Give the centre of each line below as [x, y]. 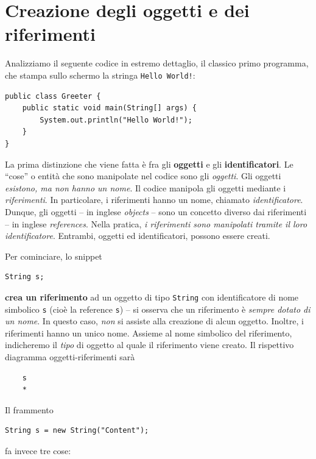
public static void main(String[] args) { [109, 108]
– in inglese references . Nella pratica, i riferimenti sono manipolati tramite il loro [156, 223]
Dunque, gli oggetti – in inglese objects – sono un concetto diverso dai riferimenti [156, 211]
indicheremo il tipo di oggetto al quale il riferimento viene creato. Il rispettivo [149, 345]
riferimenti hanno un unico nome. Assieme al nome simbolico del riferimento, [149, 333]
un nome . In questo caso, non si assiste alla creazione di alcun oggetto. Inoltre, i [154, 321]
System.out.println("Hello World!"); [116, 120]
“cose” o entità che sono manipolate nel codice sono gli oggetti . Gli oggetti [143, 176]
